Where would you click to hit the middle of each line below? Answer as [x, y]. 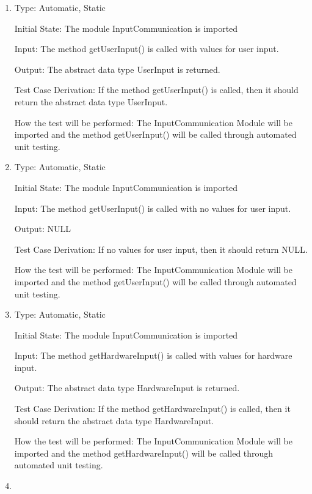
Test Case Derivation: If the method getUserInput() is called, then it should [156, 90]
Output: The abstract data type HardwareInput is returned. [127, 388]
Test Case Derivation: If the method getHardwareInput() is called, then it [152, 409]
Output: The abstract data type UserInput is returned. [117, 69]
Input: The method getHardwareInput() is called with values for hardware [153, 355]
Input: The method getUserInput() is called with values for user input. [147, 49]
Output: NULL [42, 229]
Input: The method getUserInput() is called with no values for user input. [153, 208]
